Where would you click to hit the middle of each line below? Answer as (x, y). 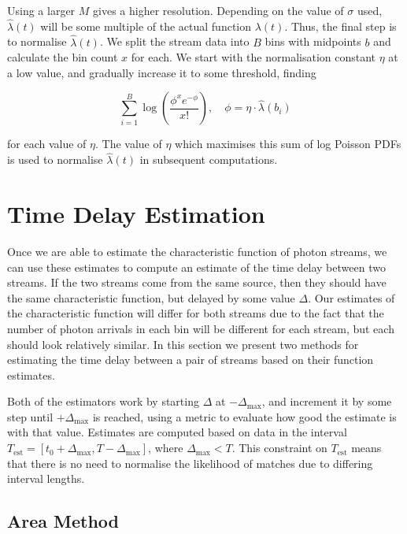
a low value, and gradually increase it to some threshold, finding (162, 72)
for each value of (47, 144)
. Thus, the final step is (340, 26)
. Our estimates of (351, 297)
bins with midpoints (313, 41)
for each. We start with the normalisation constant (253, 57)
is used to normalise (55, 159)
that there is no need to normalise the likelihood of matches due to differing (190, 463)
